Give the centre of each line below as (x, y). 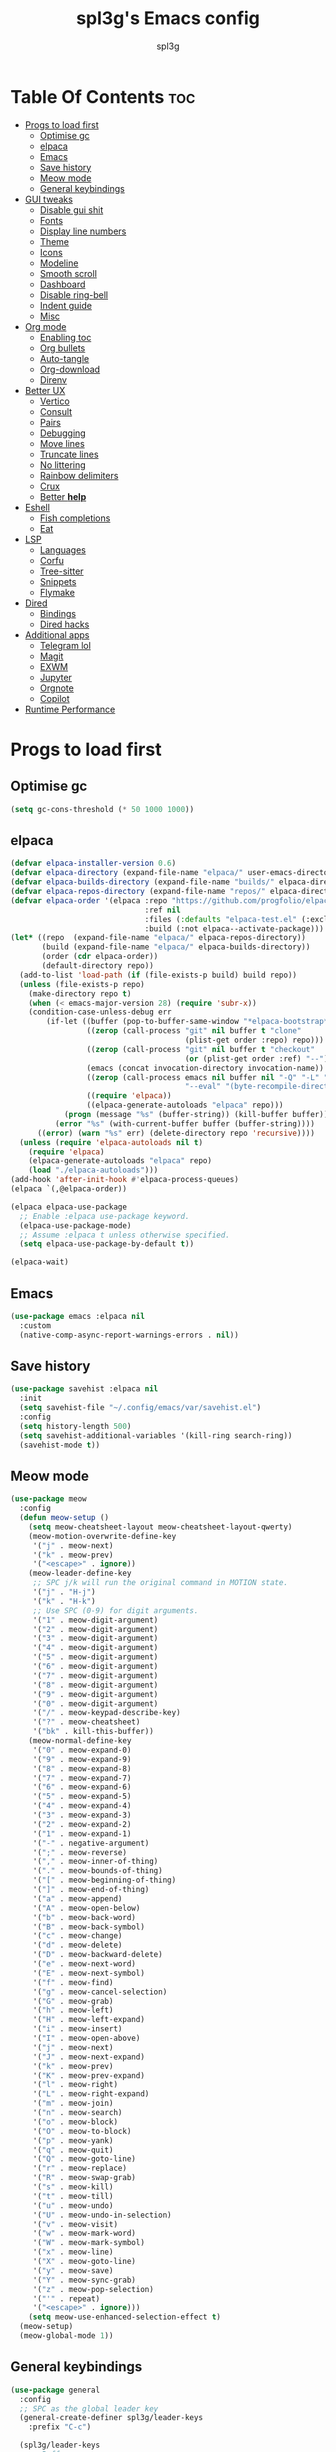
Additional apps (57, 634)
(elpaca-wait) (40, 1262)
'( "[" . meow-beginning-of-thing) (104, 1880)
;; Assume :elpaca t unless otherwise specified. (124, 1235)
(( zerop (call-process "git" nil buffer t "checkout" (200, 1049)
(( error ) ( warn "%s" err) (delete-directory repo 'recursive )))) (175, 1133)
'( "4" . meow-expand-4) (82, 1806)
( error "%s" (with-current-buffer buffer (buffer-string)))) (184, 1123)
